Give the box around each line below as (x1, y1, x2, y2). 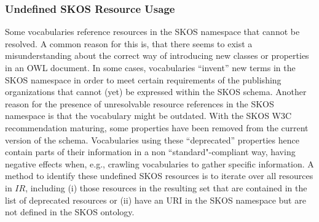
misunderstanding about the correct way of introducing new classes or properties (5, 49, 309, 62)
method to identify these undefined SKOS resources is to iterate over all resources (5, 169, 313, 182)
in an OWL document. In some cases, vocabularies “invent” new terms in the (5, 61, 296, 74)
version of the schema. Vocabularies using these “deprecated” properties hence (5, 133, 299, 146)
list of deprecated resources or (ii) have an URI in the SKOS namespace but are (5, 193, 306, 206)
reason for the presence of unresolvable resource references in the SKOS (5, 97, 274, 110)
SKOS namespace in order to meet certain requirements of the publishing (5, 73, 282, 86)
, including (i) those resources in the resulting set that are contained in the (25, 181, 307, 194)
